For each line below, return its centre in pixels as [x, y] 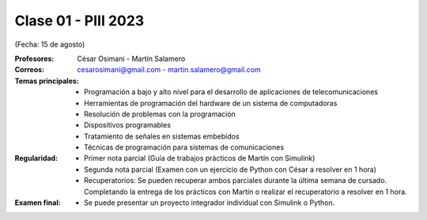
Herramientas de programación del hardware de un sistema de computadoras [211, 103]
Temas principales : [47, 81]
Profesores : [34, 59]
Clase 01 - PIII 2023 [79, 21]
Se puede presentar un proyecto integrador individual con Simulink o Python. [210, 203]
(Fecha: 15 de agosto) [50, 44]
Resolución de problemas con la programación [160, 114]
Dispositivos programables [128, 125]
